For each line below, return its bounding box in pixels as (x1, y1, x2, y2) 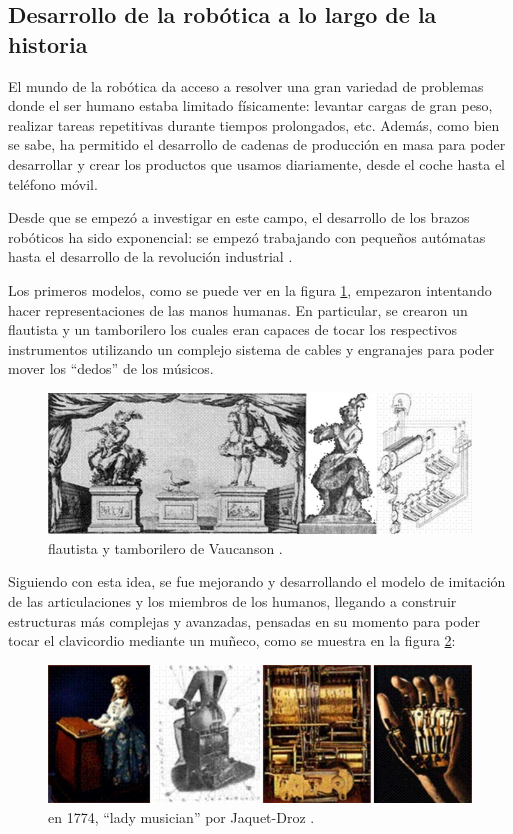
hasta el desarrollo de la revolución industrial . (8, 246, 293, 267)
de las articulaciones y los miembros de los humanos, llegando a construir (8, 591, 457, 612)
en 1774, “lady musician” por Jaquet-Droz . (48, 806, 315, 827)
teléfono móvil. (8, 173, 98, 194)
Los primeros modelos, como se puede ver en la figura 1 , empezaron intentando (8, 279, 492, 300)
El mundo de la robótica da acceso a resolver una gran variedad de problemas (8, 75, 484, 96)
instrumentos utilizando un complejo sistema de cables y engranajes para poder (8, 338, 495, 359)
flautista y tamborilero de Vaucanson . (48, 537, 283, 558)
